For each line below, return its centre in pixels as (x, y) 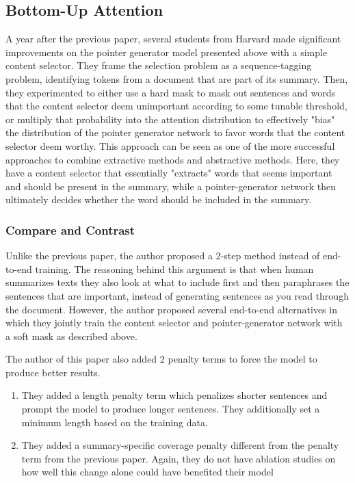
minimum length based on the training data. (115, 422)
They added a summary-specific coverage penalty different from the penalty (180, 445)
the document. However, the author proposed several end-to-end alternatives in (171, 309)
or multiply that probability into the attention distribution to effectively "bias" (170, 119)
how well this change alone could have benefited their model (147, 472)
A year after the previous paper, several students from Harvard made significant (173, 39)
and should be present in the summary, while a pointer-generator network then (171, 186)
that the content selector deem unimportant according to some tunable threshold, (176, 106)
